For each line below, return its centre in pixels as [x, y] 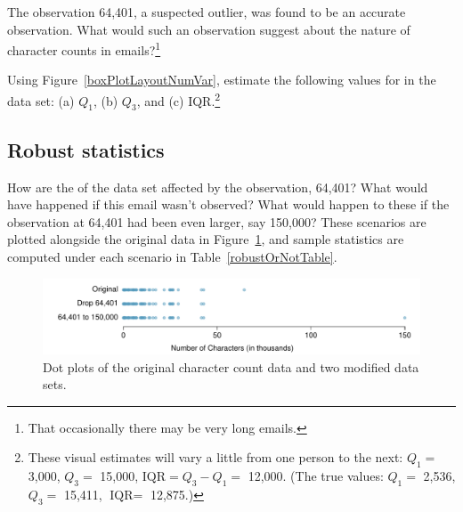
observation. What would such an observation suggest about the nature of [209, 29]
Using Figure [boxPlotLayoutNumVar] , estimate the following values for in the [222, 80]
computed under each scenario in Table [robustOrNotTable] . [172, 257]
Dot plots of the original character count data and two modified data [231, 366]
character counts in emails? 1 [84, 49]
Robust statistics [86, 149]
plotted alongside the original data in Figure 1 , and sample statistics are [206, 239]
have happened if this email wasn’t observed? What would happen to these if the [228, 204]
